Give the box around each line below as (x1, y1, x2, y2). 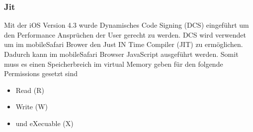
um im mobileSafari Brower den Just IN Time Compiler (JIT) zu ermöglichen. (4, 39, 243, 49)
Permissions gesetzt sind (4, 68, 78, 79)
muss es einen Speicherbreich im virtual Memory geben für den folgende (4, 58, 223, 69)
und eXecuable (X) (15, 118, 74, 128)
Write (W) (15, 101, 48, 112)
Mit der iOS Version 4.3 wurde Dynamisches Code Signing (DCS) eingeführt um (4, 20, 249, 30)
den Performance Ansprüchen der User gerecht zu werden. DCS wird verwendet (4, 29, 246, 40)
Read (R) (15, 85, 44, 95)
